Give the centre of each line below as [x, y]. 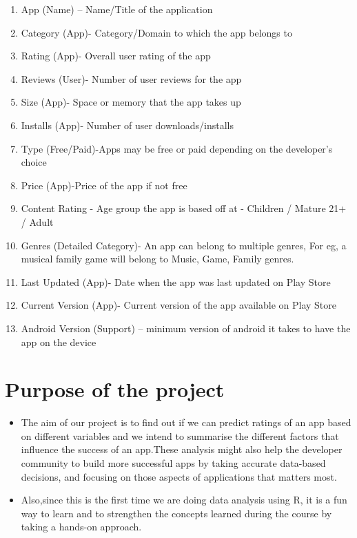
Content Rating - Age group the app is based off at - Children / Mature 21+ [184, 208]
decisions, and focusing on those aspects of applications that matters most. [179, 476]
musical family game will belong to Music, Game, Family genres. [157, 259]
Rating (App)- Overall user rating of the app [116, 56]
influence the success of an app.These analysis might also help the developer [182, 449]
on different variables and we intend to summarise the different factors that [180, 435]
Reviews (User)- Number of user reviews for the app [131, 78]
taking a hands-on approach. [81, 527]
